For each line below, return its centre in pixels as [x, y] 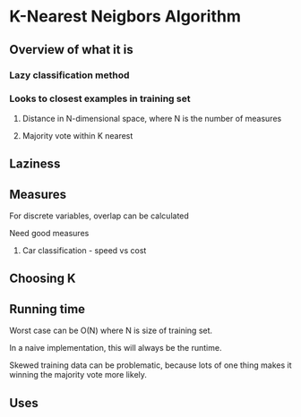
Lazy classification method [69, 75]
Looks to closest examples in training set [100, 98]
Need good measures [49, 233]
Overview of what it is [71, 50]
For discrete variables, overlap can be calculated [99, 216]
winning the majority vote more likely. [78, 375]
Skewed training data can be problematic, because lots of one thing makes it [150, 365]
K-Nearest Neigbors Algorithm [125, 17]
